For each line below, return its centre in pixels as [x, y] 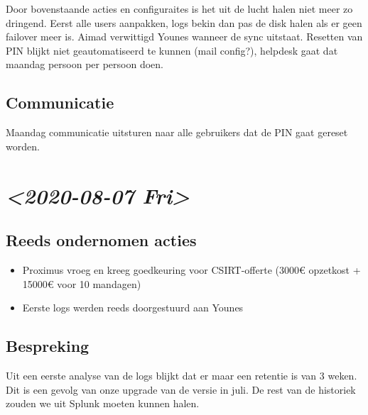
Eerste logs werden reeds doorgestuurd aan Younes [133, 308]
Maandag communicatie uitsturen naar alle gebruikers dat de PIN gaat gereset [177, 132]
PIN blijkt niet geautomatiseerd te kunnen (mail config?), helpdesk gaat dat [172, 50]
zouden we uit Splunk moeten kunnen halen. [103, 403]
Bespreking [48, 346]
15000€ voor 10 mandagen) [82, 283]
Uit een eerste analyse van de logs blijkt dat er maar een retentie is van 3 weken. [182, 375]
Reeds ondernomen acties [101, 240]
